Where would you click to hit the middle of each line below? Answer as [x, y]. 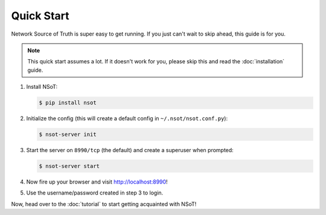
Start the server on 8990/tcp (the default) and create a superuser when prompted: [130, 150]
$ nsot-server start [69, 166]
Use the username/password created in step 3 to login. [95, 193]
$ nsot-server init [68, 135]
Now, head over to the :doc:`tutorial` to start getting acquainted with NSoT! [104, 204]
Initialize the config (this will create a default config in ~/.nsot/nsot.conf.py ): [127, 118]
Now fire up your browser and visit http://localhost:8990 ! [97, 182]
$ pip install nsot [68, 103]
